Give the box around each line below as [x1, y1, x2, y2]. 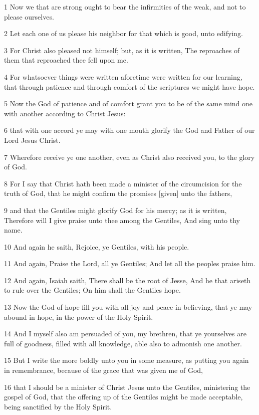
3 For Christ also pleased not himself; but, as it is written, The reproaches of [4, 45, 240, 55]
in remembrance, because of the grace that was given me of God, [4, 365, 203, 375]
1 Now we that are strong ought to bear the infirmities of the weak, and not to [4, 2, 246, 12]
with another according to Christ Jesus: [4, 108, 126, 118]
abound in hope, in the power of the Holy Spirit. [4, 311, 153, 322]
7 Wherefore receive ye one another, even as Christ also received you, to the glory [4, 151, 255, 162]
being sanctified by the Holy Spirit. [4, 401, 112, 411]
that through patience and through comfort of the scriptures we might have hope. [4, 81, 255, 92]
